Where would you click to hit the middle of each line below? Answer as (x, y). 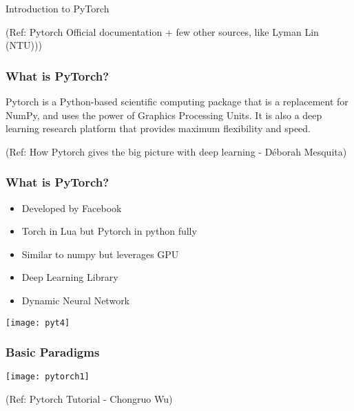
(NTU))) (24, 45)
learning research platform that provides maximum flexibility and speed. (158, 128)
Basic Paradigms (53, 352)
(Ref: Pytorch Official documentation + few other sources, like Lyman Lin (162, 31)
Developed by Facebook (72, 208)
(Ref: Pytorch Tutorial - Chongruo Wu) (89, 399)
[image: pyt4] (38, 323)
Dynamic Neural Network (76, 300)
